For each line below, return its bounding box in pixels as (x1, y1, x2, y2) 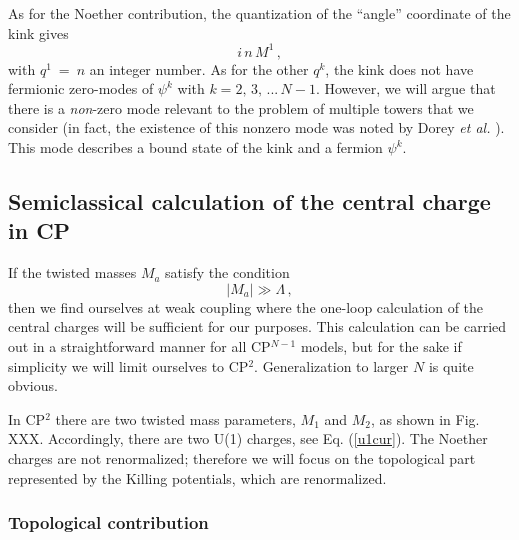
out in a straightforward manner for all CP (8, 336, 271, 357)
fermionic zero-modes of (8, 78, 154, 99)
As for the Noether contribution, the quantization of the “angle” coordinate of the (8, 3, 511, 23)
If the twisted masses (8, 262, 137, 283)
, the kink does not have (325, 58, 474, 79)
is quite (428, 355, 474, 376)
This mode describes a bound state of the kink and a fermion (8, 137, 383, 158)
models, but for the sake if (300, 336, 462, 357)
